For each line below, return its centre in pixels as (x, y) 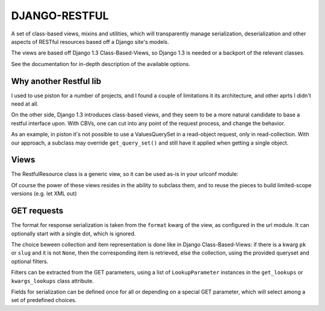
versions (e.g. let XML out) (44, 194)
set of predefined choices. (44, 300)
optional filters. (30, 261)
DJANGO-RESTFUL (60, 16)
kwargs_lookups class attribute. (53, 281)
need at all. (25, 104)
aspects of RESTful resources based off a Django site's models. (90, 41)
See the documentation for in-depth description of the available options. (101, 64)
